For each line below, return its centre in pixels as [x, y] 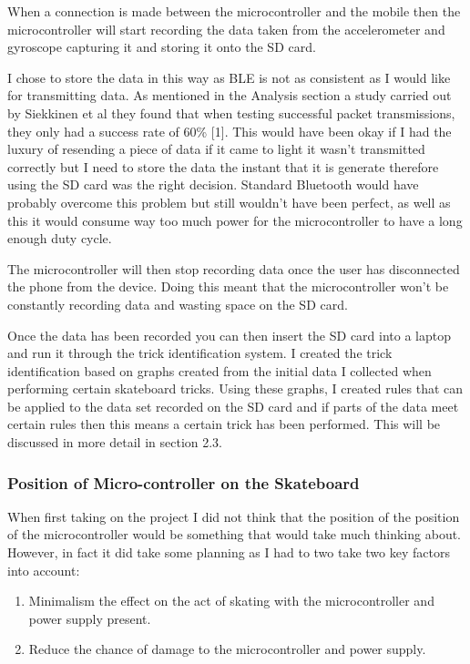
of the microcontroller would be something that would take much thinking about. [235, 534]
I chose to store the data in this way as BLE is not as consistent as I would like [229, 77]
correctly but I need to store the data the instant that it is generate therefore [223, 166]
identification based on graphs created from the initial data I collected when [220, 370]
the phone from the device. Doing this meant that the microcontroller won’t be [228, 286]
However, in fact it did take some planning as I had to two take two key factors [229, 552]
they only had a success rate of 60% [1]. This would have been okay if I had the [230, 131]
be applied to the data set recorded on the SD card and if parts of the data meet [233, 406]
